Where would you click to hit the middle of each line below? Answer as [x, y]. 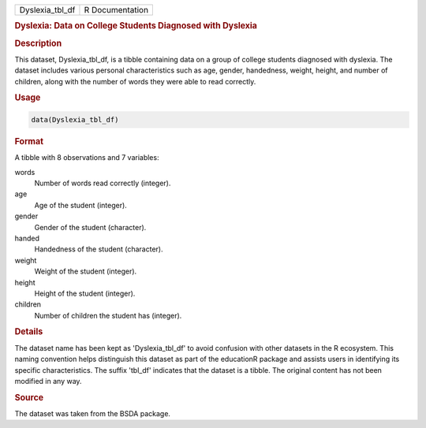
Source [29, 397]
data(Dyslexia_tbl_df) [75, 119]
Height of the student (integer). [85, 293]
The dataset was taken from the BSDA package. [93, 413]
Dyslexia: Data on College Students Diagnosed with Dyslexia [136, 26]
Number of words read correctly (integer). [103, 183]
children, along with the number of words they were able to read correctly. [135, 81]
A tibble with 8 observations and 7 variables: [87, 158]
